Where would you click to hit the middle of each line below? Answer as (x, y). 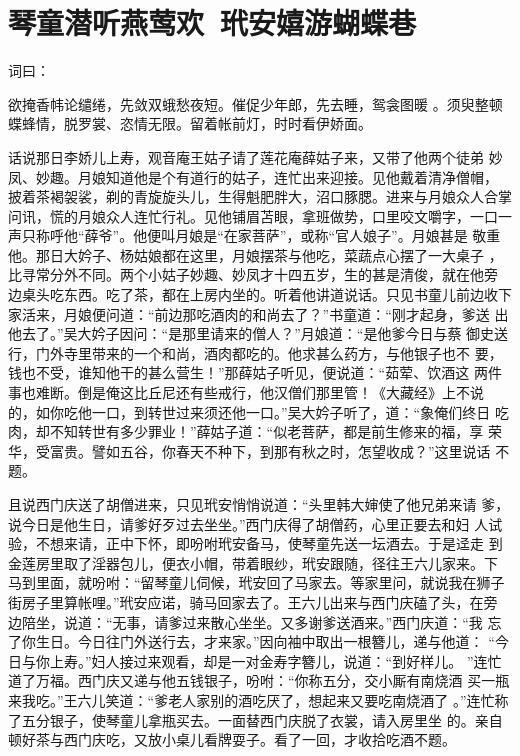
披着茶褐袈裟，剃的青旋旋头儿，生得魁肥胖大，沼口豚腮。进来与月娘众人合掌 (260, 196)
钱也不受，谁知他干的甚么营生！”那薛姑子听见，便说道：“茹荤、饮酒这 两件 (255, 372)
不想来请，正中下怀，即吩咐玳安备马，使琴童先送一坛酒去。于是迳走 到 (269, 543)
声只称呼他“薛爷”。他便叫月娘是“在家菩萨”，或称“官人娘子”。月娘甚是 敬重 (254, 235)
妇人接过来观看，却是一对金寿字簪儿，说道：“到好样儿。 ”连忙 (296, 660)
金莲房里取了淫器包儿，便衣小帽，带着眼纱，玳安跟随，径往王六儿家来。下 (253, 562)
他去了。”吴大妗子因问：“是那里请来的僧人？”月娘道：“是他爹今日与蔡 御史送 (258, 333)
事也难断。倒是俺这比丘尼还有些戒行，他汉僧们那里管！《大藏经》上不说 (246, 392)
